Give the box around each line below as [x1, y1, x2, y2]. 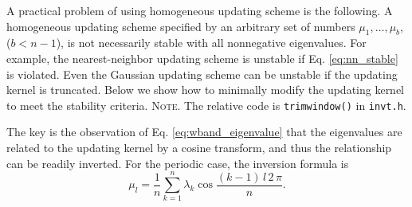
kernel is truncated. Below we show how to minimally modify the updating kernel [6, 81, 405, 98]
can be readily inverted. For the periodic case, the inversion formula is [6, 154, 349, 171]
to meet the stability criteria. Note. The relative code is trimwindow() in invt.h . [6, 96, 406, 113]
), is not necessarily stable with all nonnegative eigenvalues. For [56, 34, 367, 51]
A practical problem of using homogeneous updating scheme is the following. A [6, 2, 393, 18]
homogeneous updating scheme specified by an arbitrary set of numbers [6, 18, 355, 34]
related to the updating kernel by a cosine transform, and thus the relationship [6, 139, 392, 156]
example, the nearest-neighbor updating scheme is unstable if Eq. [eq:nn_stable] [6, 49, 398, 66]
